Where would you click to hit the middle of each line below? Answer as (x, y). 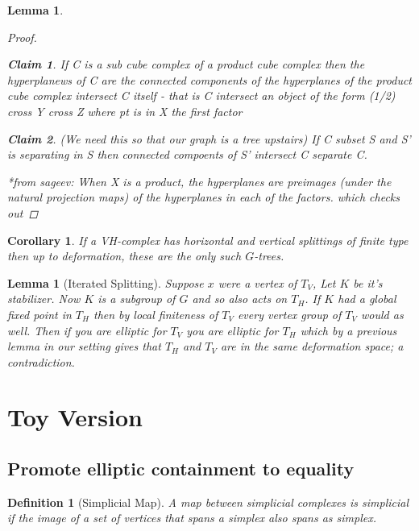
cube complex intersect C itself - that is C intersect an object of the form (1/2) (201, 95)
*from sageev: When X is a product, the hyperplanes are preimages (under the (199, 181)
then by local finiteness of (156, 314)
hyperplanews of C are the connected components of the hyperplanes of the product (210, 79)
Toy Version (75, 417)
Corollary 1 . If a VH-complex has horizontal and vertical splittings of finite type (208, 240)
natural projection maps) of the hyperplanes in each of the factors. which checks (204, 197)
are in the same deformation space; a (312, 346)
